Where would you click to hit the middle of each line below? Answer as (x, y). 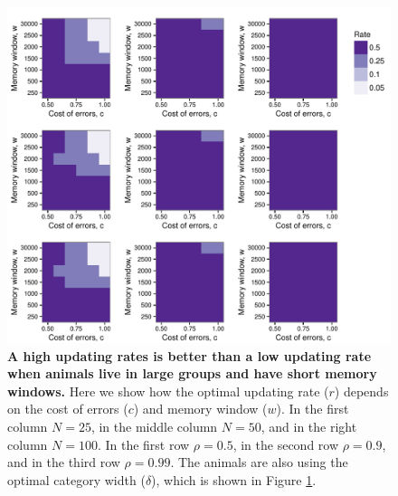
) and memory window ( (200, 409)
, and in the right (309, 426)
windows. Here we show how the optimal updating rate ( (168, 391)
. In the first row (143, 444)
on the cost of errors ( (68, 409)
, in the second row (286, 444)
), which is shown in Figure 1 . (234, 479)
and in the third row (64, 462)
